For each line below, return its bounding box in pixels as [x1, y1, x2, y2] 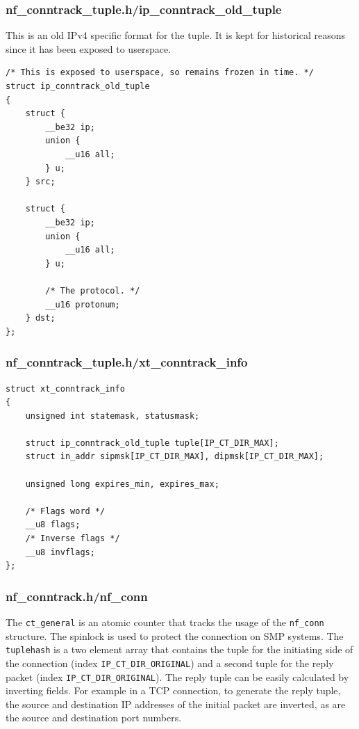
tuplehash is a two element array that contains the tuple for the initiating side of [6, 642, 353, 657]
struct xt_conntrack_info [6, 383, 125, 394]
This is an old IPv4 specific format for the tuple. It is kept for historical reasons [6, 28, 345, 42]
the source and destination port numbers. [6, 710, 182, 725]
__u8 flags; [25, 520, 81, 530]
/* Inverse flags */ [25, 534, 120, 544]
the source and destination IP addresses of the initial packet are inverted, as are [6, 696, 346, 711]
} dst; [25, 313, 56, 323]
